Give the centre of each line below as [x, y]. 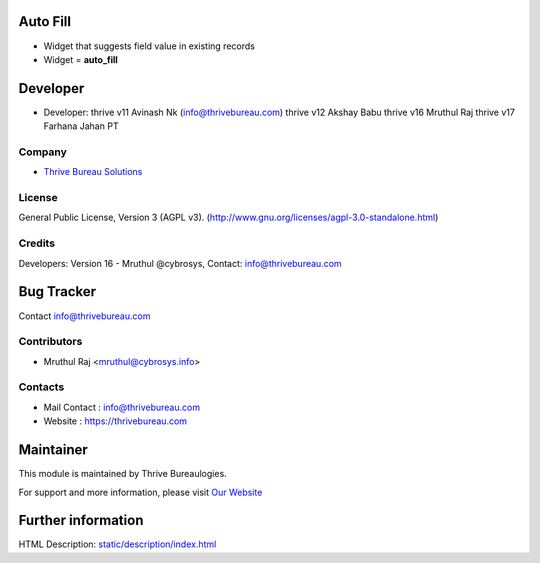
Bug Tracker [57, 291]
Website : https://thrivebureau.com [115, 421]
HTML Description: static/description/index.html [117, 544]
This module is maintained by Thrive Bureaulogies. [122, 474]
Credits [36, 243]
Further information [81, 520]
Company [42, 152]
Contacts [41, 387]
